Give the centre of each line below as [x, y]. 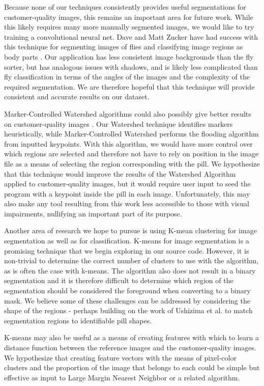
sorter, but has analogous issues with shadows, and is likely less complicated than [131, 66]
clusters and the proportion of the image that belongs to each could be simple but [132, 367]
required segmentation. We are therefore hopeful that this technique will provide [129, 86]
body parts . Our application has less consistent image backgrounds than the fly [129, 56]
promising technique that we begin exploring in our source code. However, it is [127, 250]
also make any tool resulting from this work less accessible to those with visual [127, 203]
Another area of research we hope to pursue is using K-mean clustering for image [130, 230]
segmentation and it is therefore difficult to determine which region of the [119, 280]
